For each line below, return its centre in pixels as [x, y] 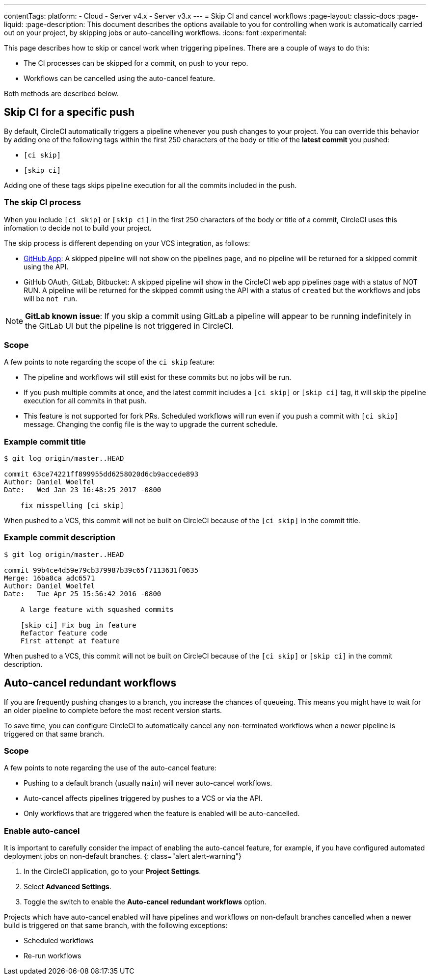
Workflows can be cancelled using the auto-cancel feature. [119, 78]
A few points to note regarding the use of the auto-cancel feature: [110, 768]
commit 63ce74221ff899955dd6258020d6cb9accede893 [101, 474]
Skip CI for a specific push [69, 112]
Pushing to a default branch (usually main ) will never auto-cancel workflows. [148, 783]
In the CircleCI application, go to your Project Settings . [112, 872]
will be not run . [51, 298]
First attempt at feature [70, 641]
